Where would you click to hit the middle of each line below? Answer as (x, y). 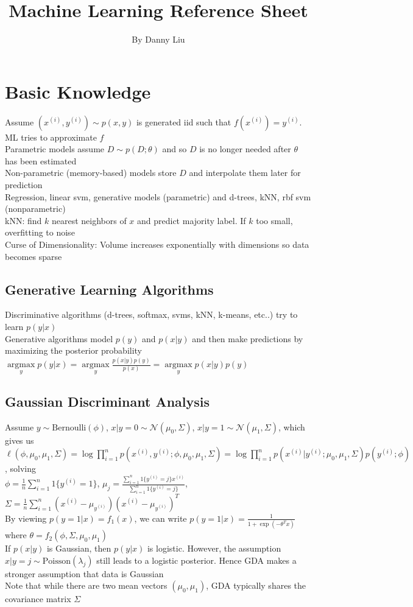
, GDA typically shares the (256, 585)
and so (175, 149)
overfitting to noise (40, 232)
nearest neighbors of (89, 220)
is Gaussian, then (79, 548)
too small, (274, 220)
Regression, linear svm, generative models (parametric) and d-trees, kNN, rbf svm (158, 196)
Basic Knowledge (78, 91)
